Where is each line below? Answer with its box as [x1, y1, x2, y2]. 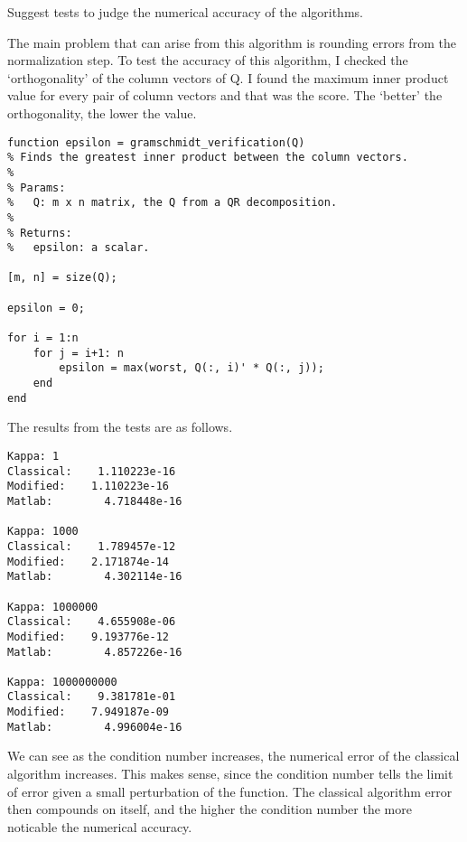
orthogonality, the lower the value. [7, 103, 197, 122]
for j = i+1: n [33, 346, 124, 360]
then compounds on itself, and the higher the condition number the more [7, 800, 412, 819]
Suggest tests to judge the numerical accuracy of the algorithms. [7, 3, 363, 21]
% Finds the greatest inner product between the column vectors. [7, 151, 408, 164]
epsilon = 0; [7, 301, 85, 314]
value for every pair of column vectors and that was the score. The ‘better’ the [7, 86, 443, 105]
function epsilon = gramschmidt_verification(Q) [7, 136, 305, 149]
